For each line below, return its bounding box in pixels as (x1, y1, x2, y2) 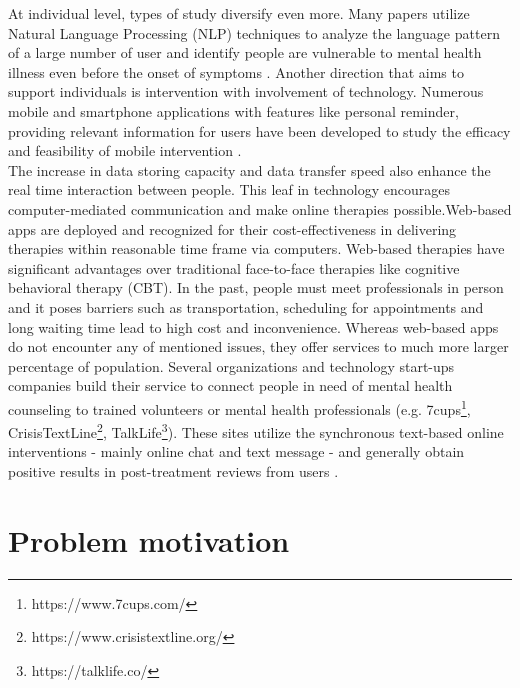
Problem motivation (8, 519, 290, 560)
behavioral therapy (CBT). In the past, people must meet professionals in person (8, 277, 504, 298)
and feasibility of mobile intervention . (8, 140, 242, 161)
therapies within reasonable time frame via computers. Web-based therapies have (8, 238, 505, 259)
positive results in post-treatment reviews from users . (8, 460, 339, 481)
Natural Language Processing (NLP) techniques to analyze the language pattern (8, 22, 500, 43)
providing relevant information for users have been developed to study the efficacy (8, 120, 511, 141)
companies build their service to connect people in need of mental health (8, 375, 453, 396)
